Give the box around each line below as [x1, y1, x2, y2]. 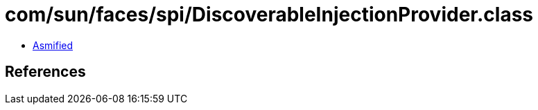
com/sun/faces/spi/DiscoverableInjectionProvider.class [5, 3, 534, 26]
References [5, 63, 86, 81]
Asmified [33, 39, 73, 51]
